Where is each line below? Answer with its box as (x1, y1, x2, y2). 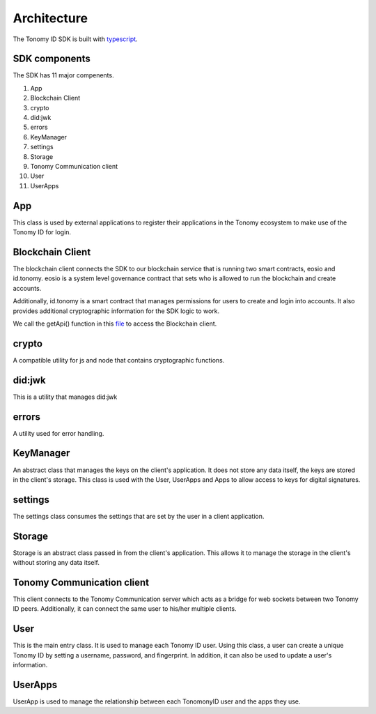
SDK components (13, 53, 91, 65)
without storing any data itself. (13, 559, 100, 567)
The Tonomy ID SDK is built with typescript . (13, 35, 139, 43)
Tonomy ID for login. (13, 228, 72, 236)
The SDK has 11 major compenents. (13, 71, 114, 79)
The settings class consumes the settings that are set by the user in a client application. (13, 512, 265, 520)
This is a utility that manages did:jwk (13, 393, 118, 401)
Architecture (13, 10, 88, 26)
